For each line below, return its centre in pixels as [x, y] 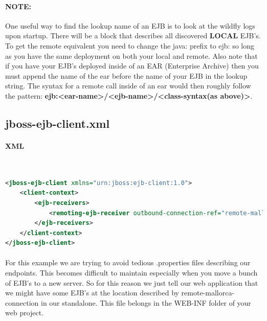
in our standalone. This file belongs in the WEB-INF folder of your [146, 302]
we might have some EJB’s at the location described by [92, 293]
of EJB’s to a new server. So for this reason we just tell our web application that [132, 282]
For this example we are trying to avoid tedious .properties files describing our [128, 262]
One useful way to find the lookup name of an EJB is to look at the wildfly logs [130, 25]
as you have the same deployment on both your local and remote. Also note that [131, 55]
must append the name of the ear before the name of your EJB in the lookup [126, 75]
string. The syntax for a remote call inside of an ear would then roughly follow [128, 86]
